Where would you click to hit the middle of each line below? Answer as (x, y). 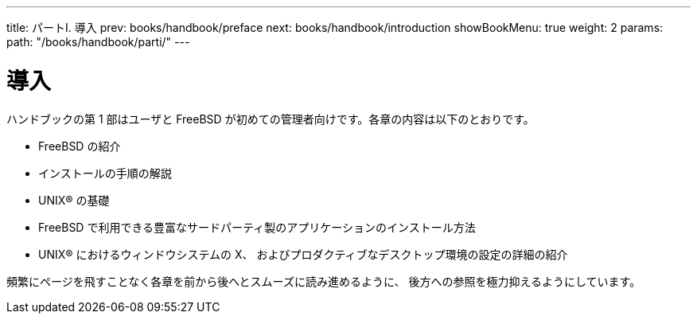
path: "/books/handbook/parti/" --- (98, 42)
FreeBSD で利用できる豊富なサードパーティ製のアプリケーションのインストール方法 (257, 227)
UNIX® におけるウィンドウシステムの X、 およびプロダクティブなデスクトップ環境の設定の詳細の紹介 (303, 254)
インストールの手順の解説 (105, 173)
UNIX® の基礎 (74, 200)
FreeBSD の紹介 (80, 146)
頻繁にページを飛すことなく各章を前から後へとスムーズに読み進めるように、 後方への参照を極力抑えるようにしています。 (324, 281)
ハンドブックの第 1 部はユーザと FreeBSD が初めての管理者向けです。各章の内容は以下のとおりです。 (271, 119)
